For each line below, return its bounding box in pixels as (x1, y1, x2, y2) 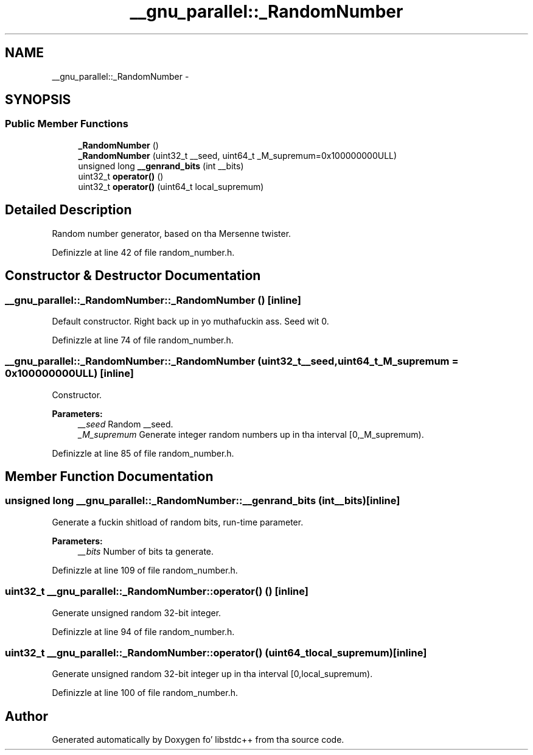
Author (5, 708, 48, 724)
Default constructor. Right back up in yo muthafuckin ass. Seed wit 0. (52, 315, 329, 326)
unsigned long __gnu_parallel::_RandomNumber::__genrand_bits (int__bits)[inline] (5, 494, 400, 507)
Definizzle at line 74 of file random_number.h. (52, 334, 234, 345)
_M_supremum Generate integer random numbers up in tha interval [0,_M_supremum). (78, 429, 424, 440)
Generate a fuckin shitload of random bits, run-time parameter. (52, 516, 304, 527)
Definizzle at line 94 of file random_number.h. (52, 626, 235, 637)
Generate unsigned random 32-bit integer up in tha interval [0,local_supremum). (52, 669, 373, 679)
